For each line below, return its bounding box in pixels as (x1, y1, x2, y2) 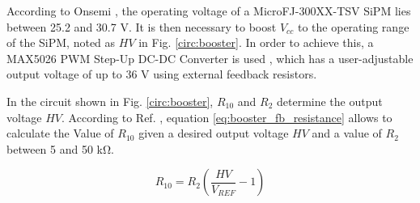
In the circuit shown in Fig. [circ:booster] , (6, 92, 214, 109)
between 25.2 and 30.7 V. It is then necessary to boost (6, 18, 277, 35)
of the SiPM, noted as (6, 34, 116, 51)
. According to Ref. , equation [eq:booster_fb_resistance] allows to (62, 108, 392, 125)
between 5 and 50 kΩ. (6, 140, 114, 157)
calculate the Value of (6, 125, 114, 142)
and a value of (312, 125, 382, 142)
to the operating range (297, 18, 409, 35)
